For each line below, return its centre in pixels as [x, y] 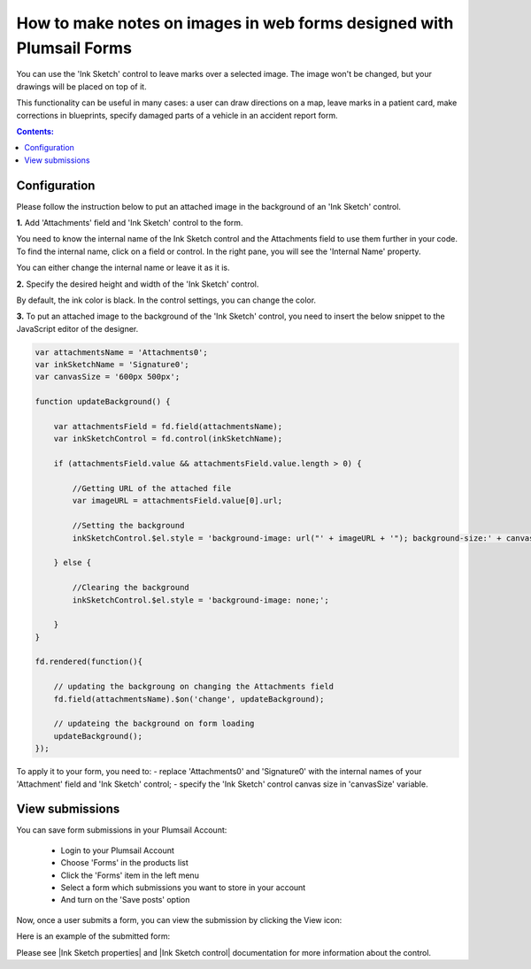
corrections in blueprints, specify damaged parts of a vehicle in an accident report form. [177, 115]
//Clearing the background [131, 588]
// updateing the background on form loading [154, 724]
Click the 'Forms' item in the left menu [130, 875]
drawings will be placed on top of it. [81, 86]
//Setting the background [128, 526]
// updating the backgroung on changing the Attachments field [194, 687]
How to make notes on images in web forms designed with [235, 23]
